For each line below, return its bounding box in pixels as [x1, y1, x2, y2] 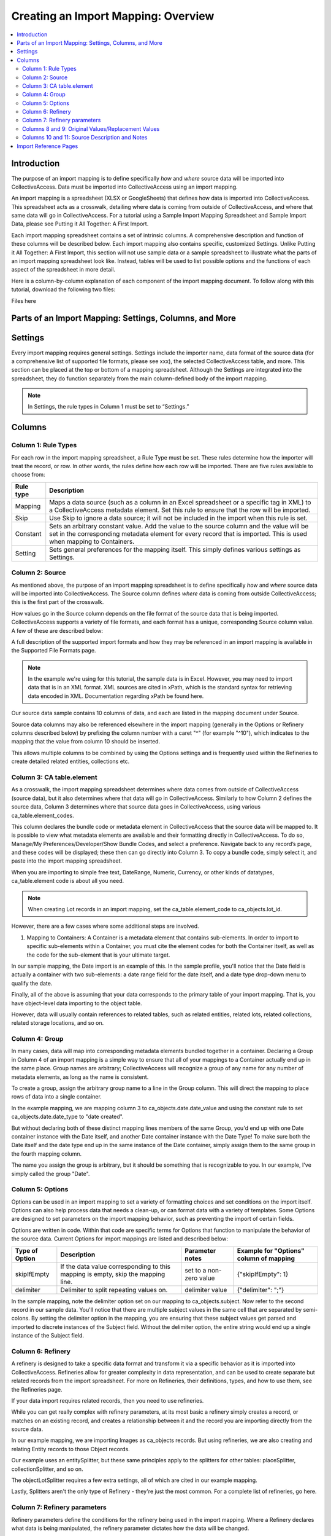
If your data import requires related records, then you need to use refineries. [11, 1397, 204, 1404]
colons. [11, 1315, 30, 1322]
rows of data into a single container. [11, 1093, 102, 1100]
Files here [11, 297, 37, 304]
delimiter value [185, 1285, 227, 1294]
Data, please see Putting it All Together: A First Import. [11, 220, 149, 227]
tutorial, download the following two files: [11, 286, 116, 293]
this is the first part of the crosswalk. [11, 598, 104, 606]
